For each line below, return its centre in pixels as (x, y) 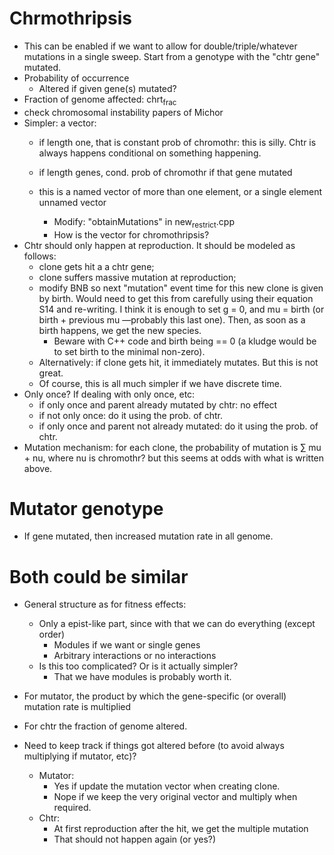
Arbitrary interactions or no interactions (135, 656)
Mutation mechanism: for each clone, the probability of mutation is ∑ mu (172, 447)
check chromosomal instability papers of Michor (123, 112)
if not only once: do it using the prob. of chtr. (130, 415)
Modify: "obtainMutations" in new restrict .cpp (144, 222)
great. (51, 373)
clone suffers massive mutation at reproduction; (137, 277)
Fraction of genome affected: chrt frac (100, 100)
